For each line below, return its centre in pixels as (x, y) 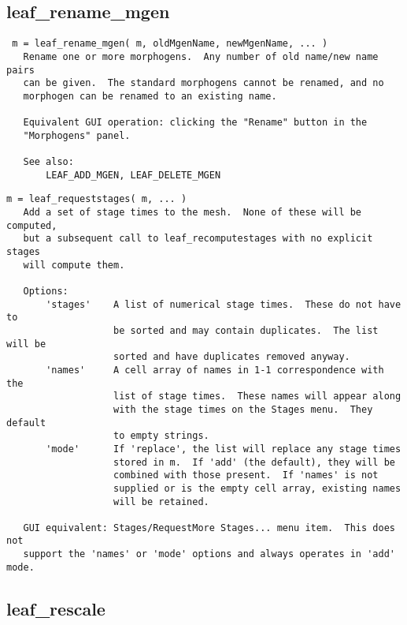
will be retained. (161, 501)
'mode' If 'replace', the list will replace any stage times (224, 449)
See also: (48, 162)
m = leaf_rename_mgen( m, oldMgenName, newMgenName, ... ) (170, 44)
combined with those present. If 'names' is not (246, 475)
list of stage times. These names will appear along (257, 397)
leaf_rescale (56, 608)
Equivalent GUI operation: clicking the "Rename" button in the (195, 123)
